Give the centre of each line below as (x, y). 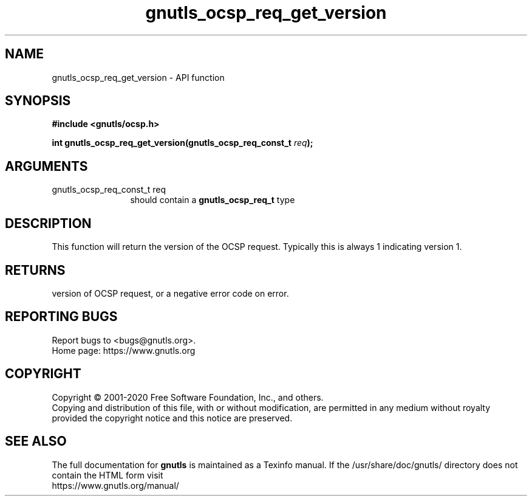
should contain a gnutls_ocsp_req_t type (213, 200)
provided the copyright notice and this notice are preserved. (172, 418)
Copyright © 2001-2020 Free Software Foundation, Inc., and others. (188, 397)
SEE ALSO (36, 441)
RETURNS (35, 270)
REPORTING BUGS (61, 317)
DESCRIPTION (48, 223)
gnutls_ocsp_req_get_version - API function (138, 77)
